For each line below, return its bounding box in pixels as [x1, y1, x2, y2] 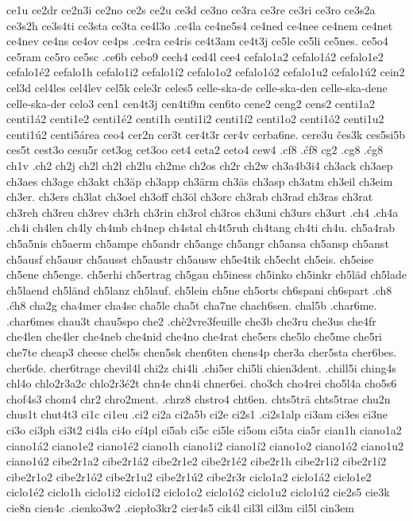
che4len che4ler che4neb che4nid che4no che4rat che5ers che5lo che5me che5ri [6, 328, 383, 345]
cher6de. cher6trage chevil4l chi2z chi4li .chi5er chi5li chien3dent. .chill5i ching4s [6, 359, 396, 376]
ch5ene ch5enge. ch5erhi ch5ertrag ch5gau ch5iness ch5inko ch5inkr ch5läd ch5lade [6, 266, 407, 283]
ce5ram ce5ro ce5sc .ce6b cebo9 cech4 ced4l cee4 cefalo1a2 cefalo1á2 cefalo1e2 [6, 48, 384, 64]
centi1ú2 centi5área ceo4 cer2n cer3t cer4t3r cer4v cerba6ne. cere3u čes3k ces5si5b [6, 125, 406, 142]
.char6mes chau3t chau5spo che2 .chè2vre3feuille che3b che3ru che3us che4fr [6, 312, 376, 329]
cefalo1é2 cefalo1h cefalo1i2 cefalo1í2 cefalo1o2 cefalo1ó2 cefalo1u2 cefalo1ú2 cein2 [6, 64, 405, 80]
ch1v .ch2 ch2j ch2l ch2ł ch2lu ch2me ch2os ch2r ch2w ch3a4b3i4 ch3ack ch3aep [6, 156, 393, 173]
